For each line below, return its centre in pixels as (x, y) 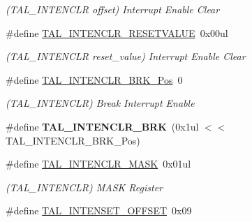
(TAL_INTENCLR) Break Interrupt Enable (100, 103)
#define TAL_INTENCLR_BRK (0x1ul (102, 126)
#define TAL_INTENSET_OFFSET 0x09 (99, 210)
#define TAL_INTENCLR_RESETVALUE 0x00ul (117, 32)
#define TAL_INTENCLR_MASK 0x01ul (98, 164)
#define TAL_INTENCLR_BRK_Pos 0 (94, 79)
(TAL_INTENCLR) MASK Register (84, 187)
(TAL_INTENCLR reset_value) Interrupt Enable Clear (126, 56)
